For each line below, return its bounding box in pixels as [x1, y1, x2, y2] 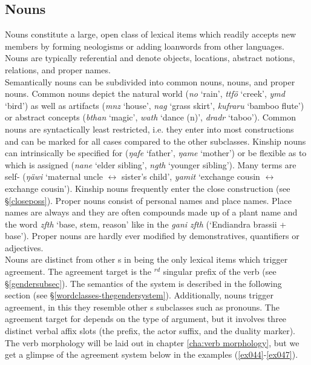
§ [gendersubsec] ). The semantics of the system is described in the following [5, 277, 282, 289]
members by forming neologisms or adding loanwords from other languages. [5, 39, 284, 52]
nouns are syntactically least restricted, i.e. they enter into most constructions [5, 122, 294, 135]
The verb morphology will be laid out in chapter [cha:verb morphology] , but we [5, 336, 300, 349]
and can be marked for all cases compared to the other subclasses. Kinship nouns [5, 134, 306, 147]
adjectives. [5, 241, 44, 254]
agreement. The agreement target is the [5, 265, 152, 278]
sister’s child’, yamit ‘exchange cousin [122, 170, 260, 183]
